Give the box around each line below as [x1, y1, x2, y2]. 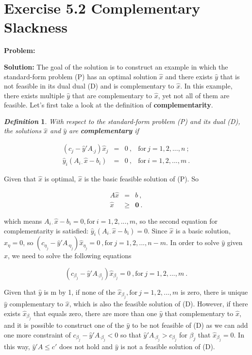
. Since [147, 225, 168, 235]
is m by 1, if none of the [44, 287, 116, 297]
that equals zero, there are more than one [34, 308, 157, 318]
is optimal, [44, 173, 76, 183]
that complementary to [165, 308, 234, 318]
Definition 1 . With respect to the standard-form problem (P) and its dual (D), [4, 116, 240, 126]
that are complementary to [72, 90, 152, 100]
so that [120, 330, 141, 339]
